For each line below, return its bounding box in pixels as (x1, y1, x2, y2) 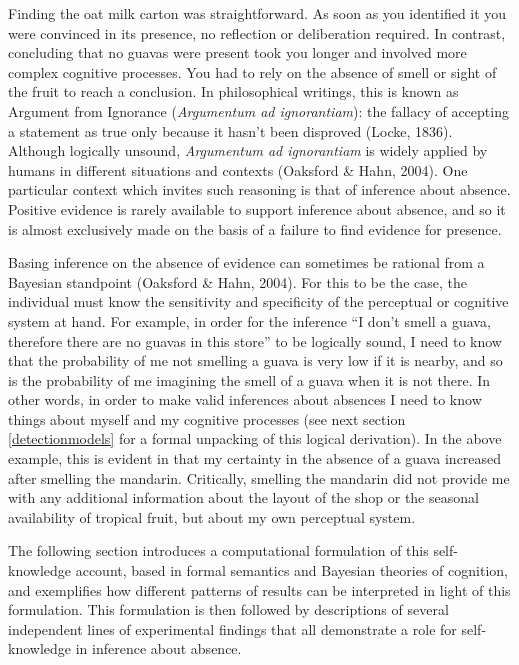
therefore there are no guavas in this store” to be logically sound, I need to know (8, 330, 502, 351)
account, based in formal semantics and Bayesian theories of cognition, (75, 560, 508, 581)
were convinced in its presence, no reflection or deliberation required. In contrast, (8, 22, 506, 43)
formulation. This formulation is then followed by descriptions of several (8, 599, 449, 620)
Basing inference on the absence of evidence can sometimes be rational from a (8, 252, 485, 273)
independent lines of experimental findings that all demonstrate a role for (8, 618, 457, 639)
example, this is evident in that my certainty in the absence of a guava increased (8, 448, 502, 469)
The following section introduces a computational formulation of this (8, 540, 429, 561)
